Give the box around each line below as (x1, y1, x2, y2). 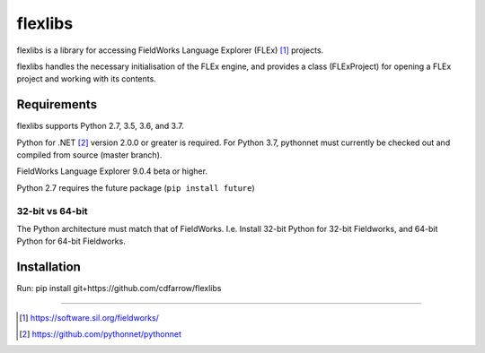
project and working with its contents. (16, 73, 156, 84)
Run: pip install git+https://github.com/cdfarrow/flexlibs (16, 283, 222, 294)
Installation (16, 260, 81, 275)
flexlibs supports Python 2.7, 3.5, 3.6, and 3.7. (16, 121, 184, 132)
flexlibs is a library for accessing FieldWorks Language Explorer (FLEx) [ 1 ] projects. (16, 45, 324, 56)
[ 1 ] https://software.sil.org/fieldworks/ (19, 312, 159, 323)
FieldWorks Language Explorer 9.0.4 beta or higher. (16, 166, 208, 176)
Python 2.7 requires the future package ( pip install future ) (16, 182, 255, 193)
